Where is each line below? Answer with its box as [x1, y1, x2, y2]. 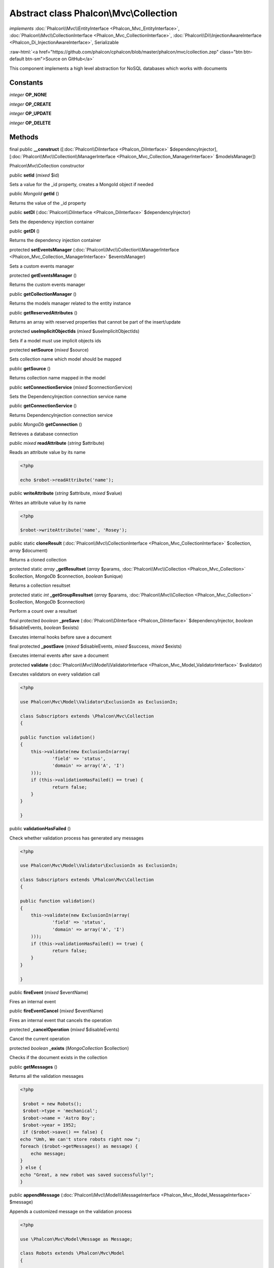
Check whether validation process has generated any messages [9, 835, 144, 841]
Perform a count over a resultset [9, 608, 77, 614]
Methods [9, 133, 39, 142]
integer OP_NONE [9, 92, 47, 98]
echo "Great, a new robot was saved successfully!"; [20, 1172, 154, 1178]
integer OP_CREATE [9, 101, 52, 107]
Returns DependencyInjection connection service [9, 412, 113, 418]
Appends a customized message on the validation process [9, 1208, 132, 1214]
